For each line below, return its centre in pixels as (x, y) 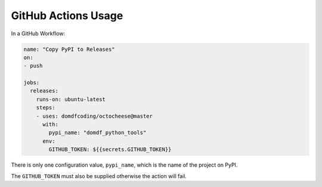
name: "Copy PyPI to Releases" (69, 49)
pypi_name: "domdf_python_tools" (97, 133)
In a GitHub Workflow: (38, 33)
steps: (46, 108)
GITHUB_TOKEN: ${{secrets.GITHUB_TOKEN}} (110, 150)
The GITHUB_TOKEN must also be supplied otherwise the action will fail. (99, 176)
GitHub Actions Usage (67, 16)
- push (33, 66)
